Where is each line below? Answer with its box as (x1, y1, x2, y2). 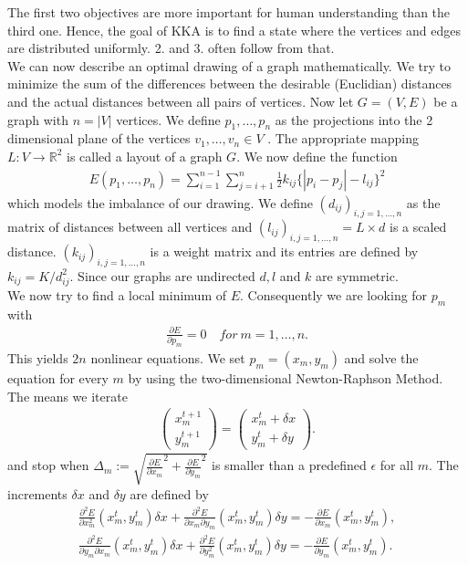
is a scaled (390, 217, 447, 236)
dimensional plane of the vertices (7, 129, 191, 148)
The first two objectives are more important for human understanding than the (7, 3, 451, 21)
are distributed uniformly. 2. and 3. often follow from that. (7, 38, 335, 58)
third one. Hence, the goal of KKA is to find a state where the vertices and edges (7, 20, 461, 39)
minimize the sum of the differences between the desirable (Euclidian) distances (7, 74, 452, 93)
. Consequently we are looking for (240, 285, 428, 304)
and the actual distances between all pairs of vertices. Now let (7, 91, 354, 110)
